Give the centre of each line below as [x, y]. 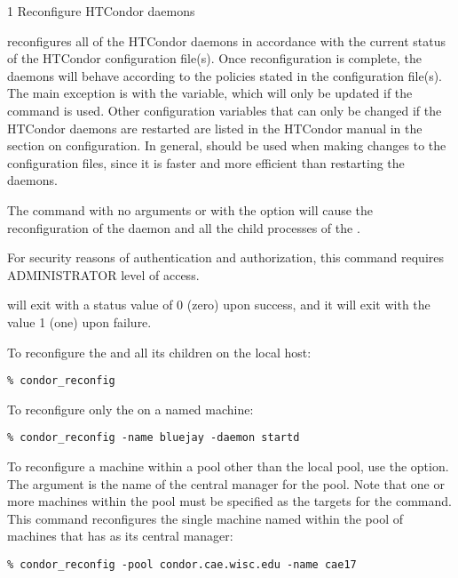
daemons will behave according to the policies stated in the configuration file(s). [225, 75]
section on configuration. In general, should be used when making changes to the [227, 145]
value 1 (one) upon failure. [79, 321]
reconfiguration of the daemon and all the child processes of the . [184, 227]
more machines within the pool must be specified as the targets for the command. [229, 501]
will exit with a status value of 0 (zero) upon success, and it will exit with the [219, 305]
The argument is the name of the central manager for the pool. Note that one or [226, 483]
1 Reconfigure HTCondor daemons [101, 11]
